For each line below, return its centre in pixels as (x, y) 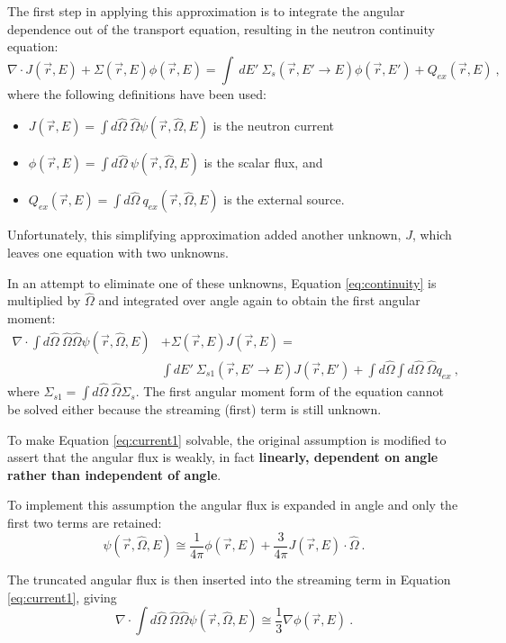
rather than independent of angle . (114, 474)
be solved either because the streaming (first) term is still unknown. (194, 409)
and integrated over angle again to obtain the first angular (259, 300)
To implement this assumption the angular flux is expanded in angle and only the (233, 505)
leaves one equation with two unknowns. (118, 252)
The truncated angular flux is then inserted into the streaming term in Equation (229, 580)
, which (432, 235)
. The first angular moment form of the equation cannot (290, 391)
